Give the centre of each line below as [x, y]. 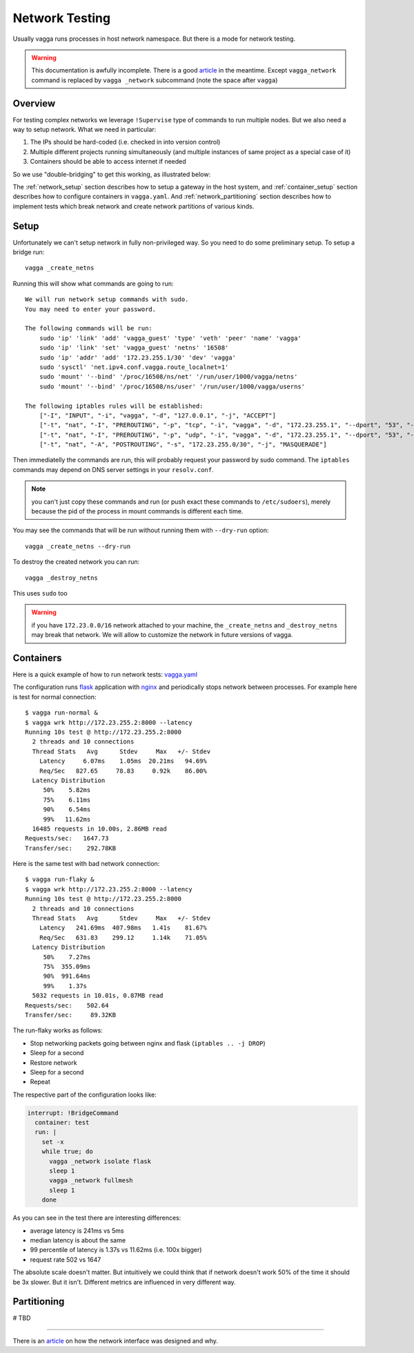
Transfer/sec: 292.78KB [71, 848]
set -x [53, 1142]
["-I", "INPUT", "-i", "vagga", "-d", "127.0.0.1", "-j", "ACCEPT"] [157, 415]
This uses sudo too [40, 593]
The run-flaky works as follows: [58, 1030]
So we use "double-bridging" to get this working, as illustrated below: [111, 174]
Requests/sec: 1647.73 [67, 839]
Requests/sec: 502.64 [67, 1005]
